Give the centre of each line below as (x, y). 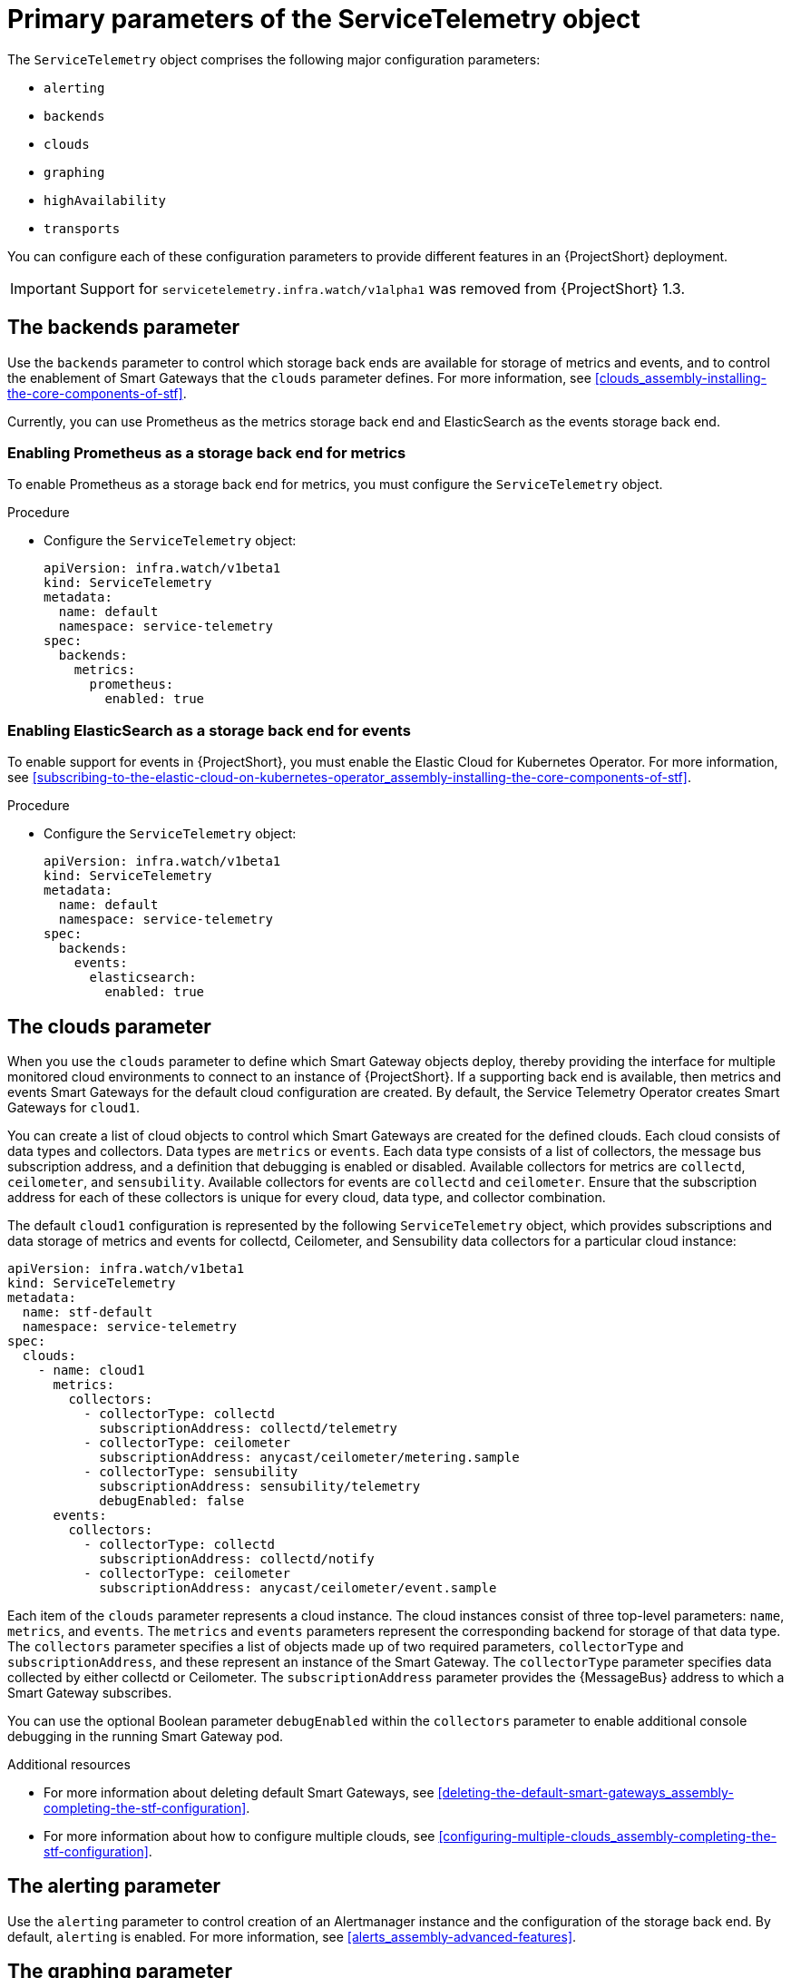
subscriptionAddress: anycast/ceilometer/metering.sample (309, 1457)
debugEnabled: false (172, 1500)
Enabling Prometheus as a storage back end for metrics (207, 452)
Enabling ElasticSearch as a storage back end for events (209, 730)
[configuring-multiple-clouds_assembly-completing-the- (607, 1836)
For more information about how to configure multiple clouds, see (239, 1836)
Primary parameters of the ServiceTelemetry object (324, 19)
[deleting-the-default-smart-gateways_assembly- (586, 1792)
